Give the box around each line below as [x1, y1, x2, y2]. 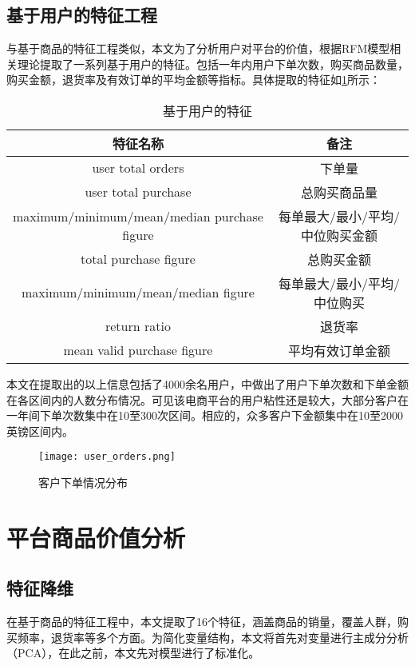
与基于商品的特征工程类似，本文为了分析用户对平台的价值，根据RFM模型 [6, 40, 390, 57]
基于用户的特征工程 [6, 2, 157, 27]
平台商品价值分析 [6, 520, 186, 553]
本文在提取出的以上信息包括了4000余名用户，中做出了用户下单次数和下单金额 [6, 375, 409, 392]
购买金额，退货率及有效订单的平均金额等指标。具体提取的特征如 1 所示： [6, 71, 381, 88]
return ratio [105, 317, 171, 336]
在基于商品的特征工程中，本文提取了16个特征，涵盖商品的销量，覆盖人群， [6, 613, 397, 630]
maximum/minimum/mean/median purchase [13, 206, 263, 225]
